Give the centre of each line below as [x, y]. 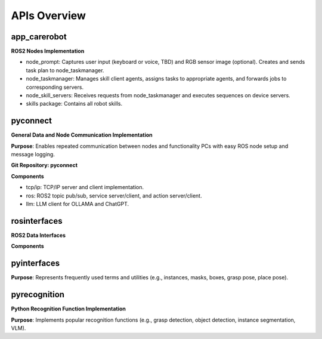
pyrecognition [38, 295]
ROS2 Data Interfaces [38, 235]
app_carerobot [39, 37]
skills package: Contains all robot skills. [74, 104]
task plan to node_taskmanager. [65, 70]
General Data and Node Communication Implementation [82, 135]
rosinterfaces [37, 221]
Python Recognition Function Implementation [69, 309]
